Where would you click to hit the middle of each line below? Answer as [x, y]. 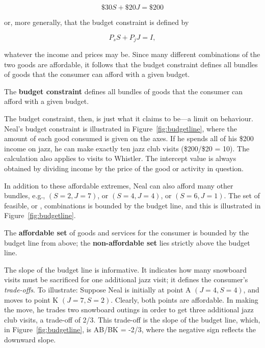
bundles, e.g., [25, 195]
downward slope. [30, 339]
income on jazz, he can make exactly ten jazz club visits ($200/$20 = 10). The [127, 148]
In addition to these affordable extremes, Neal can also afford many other [119, 185]
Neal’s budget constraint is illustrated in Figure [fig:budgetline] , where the [121, 128]
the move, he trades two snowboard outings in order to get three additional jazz [129, 310]
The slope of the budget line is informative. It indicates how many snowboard [125, 269]
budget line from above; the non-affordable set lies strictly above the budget [127, 242]
